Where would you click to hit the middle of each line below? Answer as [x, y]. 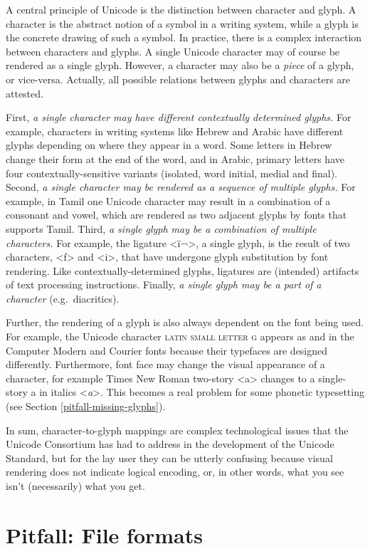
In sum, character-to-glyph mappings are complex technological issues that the [177, 430]
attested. [25, 93]
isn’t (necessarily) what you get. [75, 486]
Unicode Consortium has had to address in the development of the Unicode [170, 444]
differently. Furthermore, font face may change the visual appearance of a [165, 364]
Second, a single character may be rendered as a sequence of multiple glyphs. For [181, 187]
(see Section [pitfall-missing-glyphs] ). [86, 406]
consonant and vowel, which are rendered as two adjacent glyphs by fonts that [176, 215]
